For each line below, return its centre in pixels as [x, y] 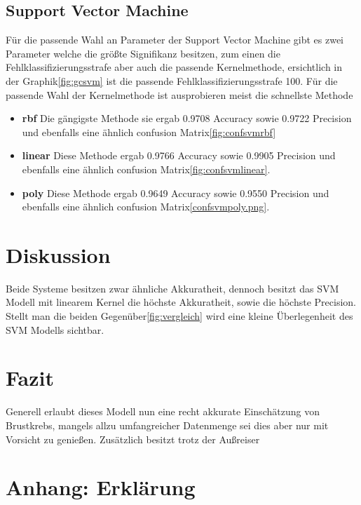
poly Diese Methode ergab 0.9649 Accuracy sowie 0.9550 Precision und [176, 193]
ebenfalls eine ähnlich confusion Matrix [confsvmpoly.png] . [146, 207]
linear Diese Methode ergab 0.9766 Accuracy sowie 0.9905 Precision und [179, 155]
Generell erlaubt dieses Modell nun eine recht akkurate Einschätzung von [163, 411]
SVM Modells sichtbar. [55, 329]
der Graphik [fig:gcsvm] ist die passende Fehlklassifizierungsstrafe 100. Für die [172, 80]
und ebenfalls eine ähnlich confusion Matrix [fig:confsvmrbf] [149, 132]
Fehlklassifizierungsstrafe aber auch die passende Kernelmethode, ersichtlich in [174, 67]
